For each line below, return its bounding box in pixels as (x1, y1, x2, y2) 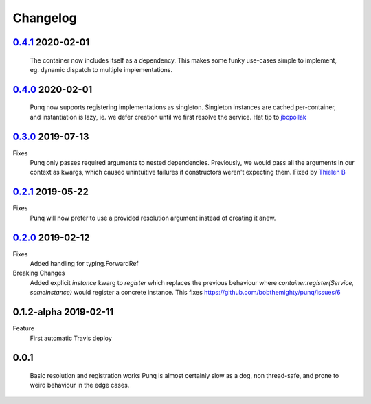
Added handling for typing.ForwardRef (30, 260, 139, 268)
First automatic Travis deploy (30, 334, 113, 342)
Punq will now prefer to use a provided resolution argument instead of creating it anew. (30, 214, 276, 222)
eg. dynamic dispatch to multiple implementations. (30, 65, 173, 74)
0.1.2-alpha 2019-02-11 (12, 306, 114, 318)
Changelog (12, 10, 77, 25)
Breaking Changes (12, 269, 65, 278)
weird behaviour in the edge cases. (30, 381, 130, 390)
